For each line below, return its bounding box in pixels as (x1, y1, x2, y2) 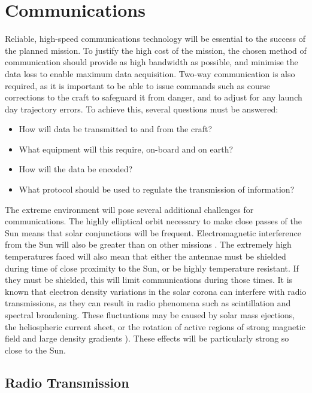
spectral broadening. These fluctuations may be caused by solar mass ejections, (5, 309, 295, 321)
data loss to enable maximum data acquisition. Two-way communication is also (5, 67, 295, 80)
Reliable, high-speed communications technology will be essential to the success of (5, 32, 305, 45)
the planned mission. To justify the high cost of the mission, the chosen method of (5, 44, 307, 56)
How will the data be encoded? (19, 163, 133, 175)
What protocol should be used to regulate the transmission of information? (19, 183, 295, 196)
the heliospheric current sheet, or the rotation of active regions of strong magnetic (5, 320, 305, 333)
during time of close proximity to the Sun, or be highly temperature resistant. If (5, 261, 299, 274)
